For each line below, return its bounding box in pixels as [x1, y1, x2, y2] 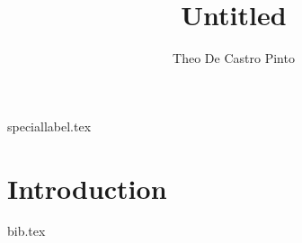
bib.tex [7, 221, 46, 240]
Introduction [7, 169, 167, 206]
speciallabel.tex [7, 116, 92, 135]
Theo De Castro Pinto [173, 49, 295, 67]
